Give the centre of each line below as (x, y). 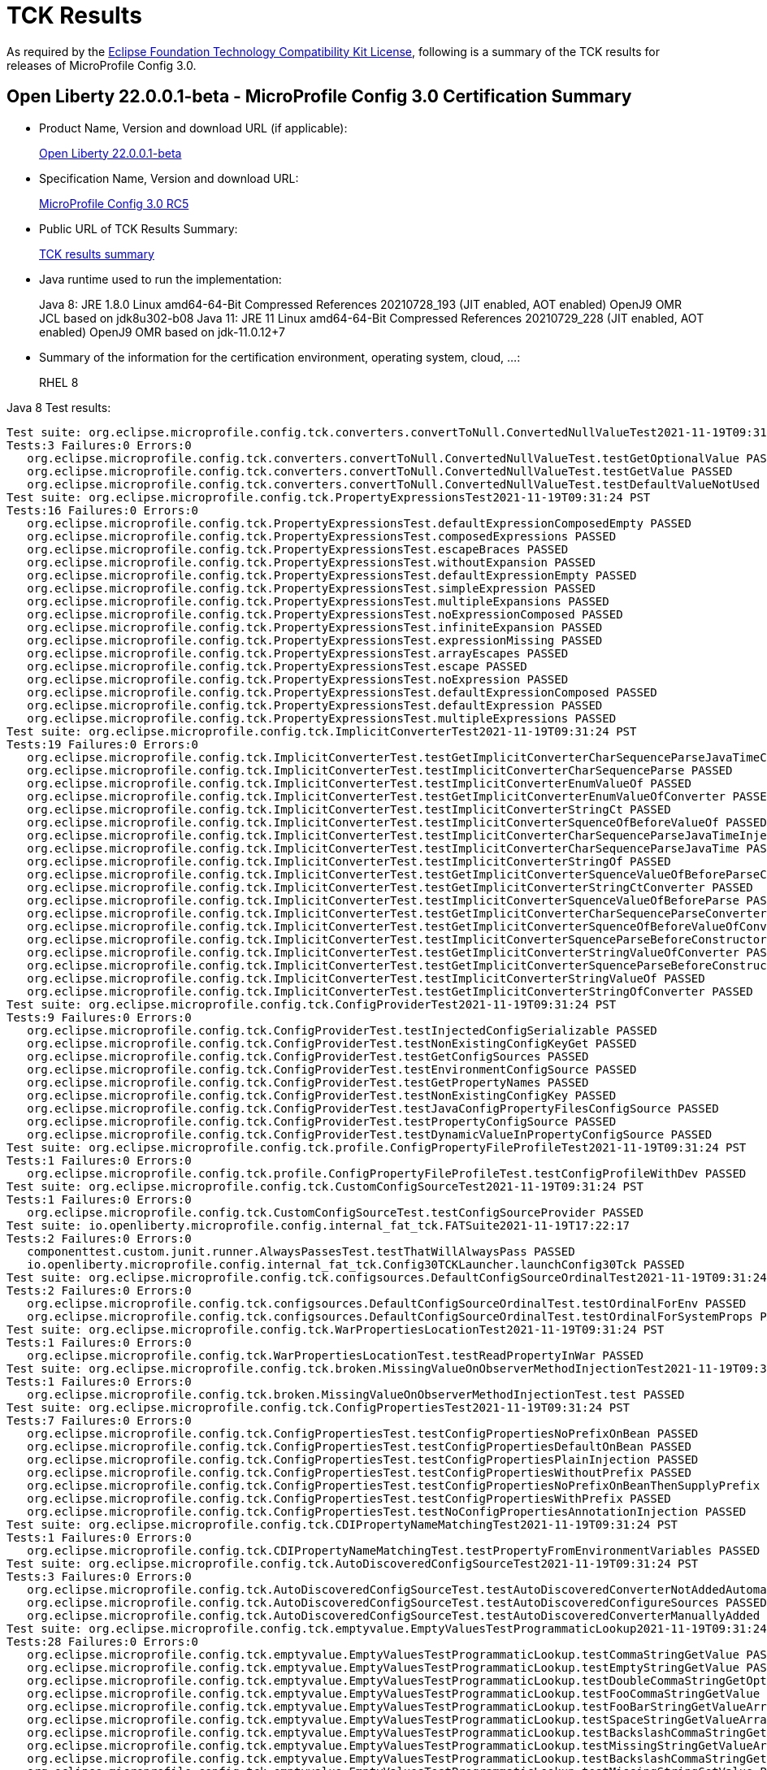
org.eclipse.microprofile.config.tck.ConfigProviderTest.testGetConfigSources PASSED (308, 1056)
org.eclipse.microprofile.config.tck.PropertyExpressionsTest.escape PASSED (277, 666)
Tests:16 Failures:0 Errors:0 (103, 510)
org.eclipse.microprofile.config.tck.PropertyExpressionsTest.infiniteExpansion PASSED (315, 627)
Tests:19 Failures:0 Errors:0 (103, 744)
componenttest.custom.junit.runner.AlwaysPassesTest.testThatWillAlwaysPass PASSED (301, 1251)
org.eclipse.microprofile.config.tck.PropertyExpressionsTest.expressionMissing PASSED (315, 640)
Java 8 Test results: (59, 407)
